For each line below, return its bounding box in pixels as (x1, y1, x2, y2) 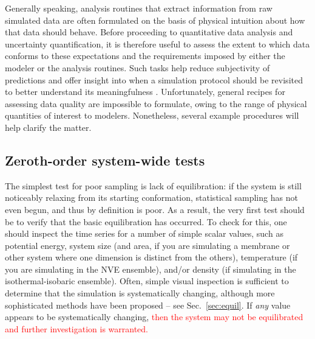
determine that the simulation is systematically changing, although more (5, 287, 275, 299)
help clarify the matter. (5, 121, 92, 133)
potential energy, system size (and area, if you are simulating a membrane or (5, 239, 290, 251)
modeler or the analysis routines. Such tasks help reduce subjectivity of (5, 61, 270, 74)
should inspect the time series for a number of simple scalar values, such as (5, 227, 283, 240)
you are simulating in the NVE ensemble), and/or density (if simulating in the (5, 262, 296, 275)
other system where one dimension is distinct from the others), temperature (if (5, 251, 298, 264)
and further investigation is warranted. (5, 322, 149, 335)
